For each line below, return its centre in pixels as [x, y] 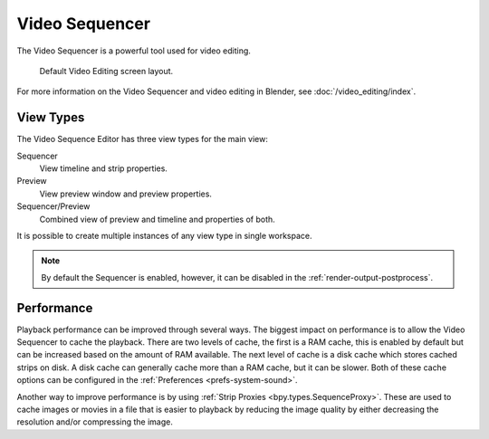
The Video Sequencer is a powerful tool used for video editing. [134, 51]
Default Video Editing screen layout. [106, 71]
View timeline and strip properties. [103, 168]
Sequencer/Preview [53, 206]
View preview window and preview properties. [126, 194]
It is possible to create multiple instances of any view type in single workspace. [164, 235]
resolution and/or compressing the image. [95, 422]
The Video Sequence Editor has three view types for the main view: [143, 139]
